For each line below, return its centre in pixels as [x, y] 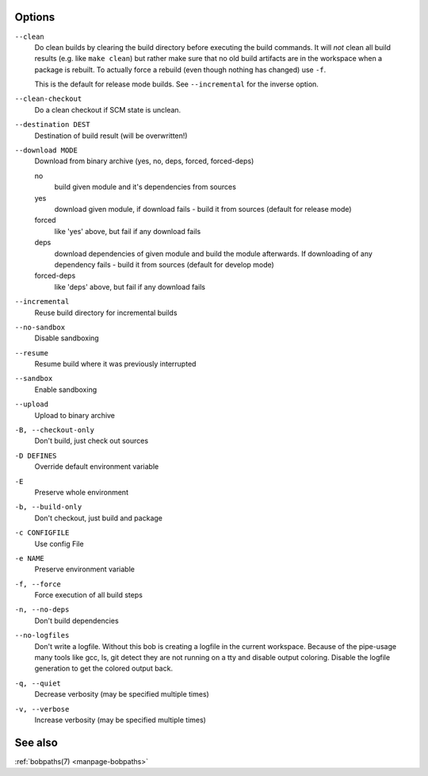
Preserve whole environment [81, 492]
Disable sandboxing [67, 338]
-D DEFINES [36, 455]
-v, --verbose [42, 709]
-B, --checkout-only [55, 430]
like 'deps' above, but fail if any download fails [130, 286]
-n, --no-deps [42, 610]
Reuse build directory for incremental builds [106, 313]
